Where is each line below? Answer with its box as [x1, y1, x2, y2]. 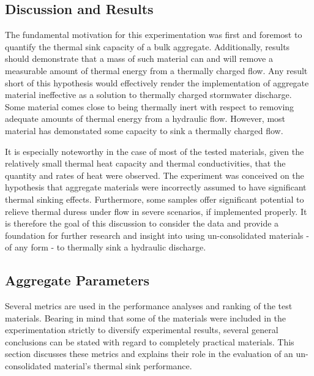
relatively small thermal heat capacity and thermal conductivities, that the [5, 157, 286, 170]
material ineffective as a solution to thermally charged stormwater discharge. [5, 88, 292, 101]
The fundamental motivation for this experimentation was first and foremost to [5, 28, 302, 41]
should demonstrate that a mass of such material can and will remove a [5, 52, 273, 65]
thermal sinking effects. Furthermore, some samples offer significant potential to [5, 192, 304, 205]
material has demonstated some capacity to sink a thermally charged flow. [5, 124, 283, 137]
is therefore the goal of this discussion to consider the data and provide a [5, 217, 279, 230]
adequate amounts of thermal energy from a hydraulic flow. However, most [5, 112, 286, 125]
